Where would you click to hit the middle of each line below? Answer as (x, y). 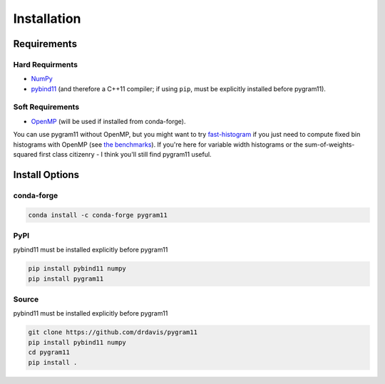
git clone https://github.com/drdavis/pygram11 (113, 332)
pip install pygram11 (66, 279)
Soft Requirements (46, 107)
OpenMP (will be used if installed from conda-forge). (108, 121)
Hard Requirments (46, 64)
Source (26, 299)
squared (25, 155)
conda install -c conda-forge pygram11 (98, 215)
